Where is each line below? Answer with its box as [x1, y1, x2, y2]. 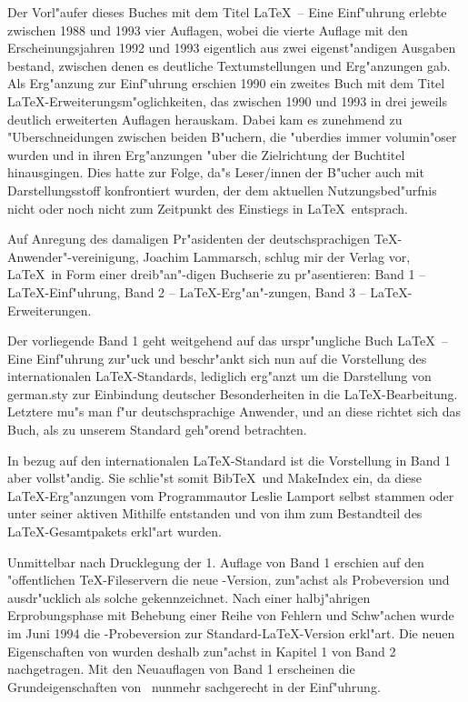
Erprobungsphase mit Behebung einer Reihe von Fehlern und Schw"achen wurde [7, 606, 454, 625]
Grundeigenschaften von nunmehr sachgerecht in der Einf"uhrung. [7, 677, 381, 696]
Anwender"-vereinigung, [7, 246, 139, 266]
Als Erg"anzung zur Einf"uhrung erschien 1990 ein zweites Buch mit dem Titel [7, 74, 445, 93]
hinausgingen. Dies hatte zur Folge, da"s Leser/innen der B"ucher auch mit [7, 163, 424, 182]
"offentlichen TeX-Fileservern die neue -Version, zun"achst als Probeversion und [7, 570, 450, 589]
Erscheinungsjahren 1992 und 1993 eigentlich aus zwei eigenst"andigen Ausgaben [7, 38, 456, 57]
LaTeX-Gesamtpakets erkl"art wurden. [7, 522, 223, 541]
